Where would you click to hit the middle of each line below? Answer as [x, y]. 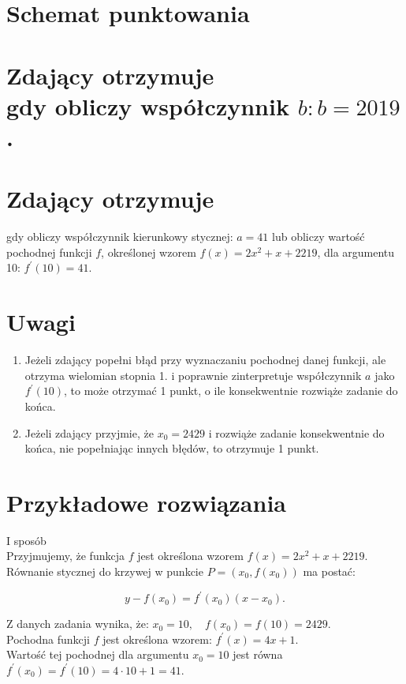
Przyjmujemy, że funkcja [65, 556]
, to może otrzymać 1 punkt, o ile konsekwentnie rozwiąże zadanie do [231, 391]
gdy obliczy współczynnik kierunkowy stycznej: [120, 237]
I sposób [26, 540]
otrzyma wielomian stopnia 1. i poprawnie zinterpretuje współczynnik [193, 375]
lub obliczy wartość [318, 237]
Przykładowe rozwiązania [146, 502]
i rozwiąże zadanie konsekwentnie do [296, 432]
